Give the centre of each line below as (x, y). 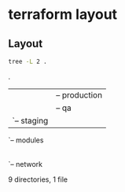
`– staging (30, 120)
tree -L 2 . (28, 61)
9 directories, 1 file (38, 179)
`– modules (26, 140)
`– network (26, 164)
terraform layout (63, 15)
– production (79, 94)
